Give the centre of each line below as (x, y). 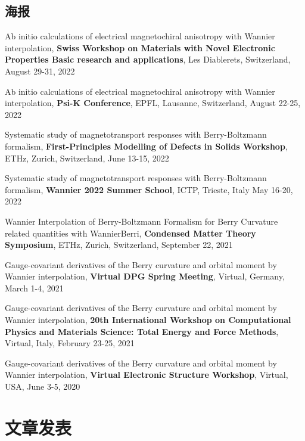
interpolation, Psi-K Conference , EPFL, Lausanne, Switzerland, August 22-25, (153, 103)
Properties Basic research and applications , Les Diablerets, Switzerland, (148, 59)
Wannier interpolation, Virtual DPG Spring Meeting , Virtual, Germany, (145, 276)
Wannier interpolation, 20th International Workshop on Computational (148, 320)
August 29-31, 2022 (40, 71)
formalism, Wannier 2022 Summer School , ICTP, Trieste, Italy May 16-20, (149, 189)
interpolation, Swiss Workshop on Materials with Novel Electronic (140, 47)
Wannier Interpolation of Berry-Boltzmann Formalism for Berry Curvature (141, 221)
